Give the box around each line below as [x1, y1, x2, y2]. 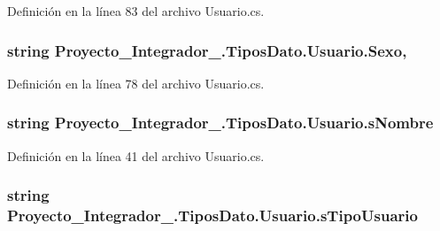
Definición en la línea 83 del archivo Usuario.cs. [7, 2, 265, 19]
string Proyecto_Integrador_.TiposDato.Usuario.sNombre [7, 112, 434, 134]
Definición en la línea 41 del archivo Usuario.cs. [7, 146, 265, 165]
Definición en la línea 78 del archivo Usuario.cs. [7, 73, 265, 92]
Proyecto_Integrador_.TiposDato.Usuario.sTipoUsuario [7, 204, 418, 227]
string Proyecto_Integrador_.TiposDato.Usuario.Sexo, [7, 39, 407, 61]
